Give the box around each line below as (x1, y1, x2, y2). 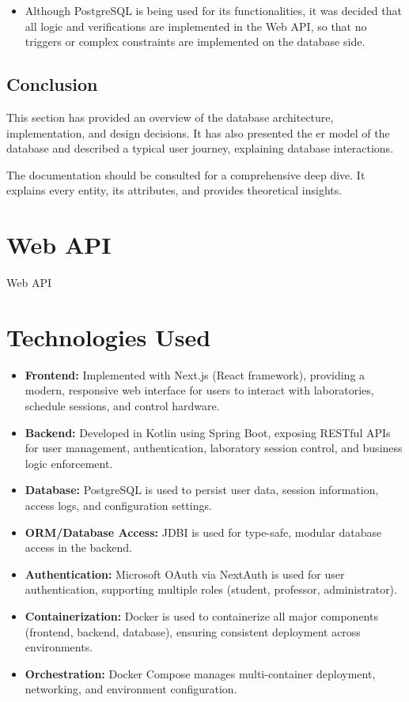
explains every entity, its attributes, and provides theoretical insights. (6, 182, 343, 198)
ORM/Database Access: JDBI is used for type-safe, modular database (25, 523, 382, 540)
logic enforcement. (25, 455, 113, 471)
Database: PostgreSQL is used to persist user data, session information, (25, 481, 379, 498)
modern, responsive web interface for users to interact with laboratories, (25, 382, 374, 398)
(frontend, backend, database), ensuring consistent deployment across (25, 623, 361, 640)
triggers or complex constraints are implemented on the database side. (25, 33, 365, 50)
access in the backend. (25, 539, 132, 556)
